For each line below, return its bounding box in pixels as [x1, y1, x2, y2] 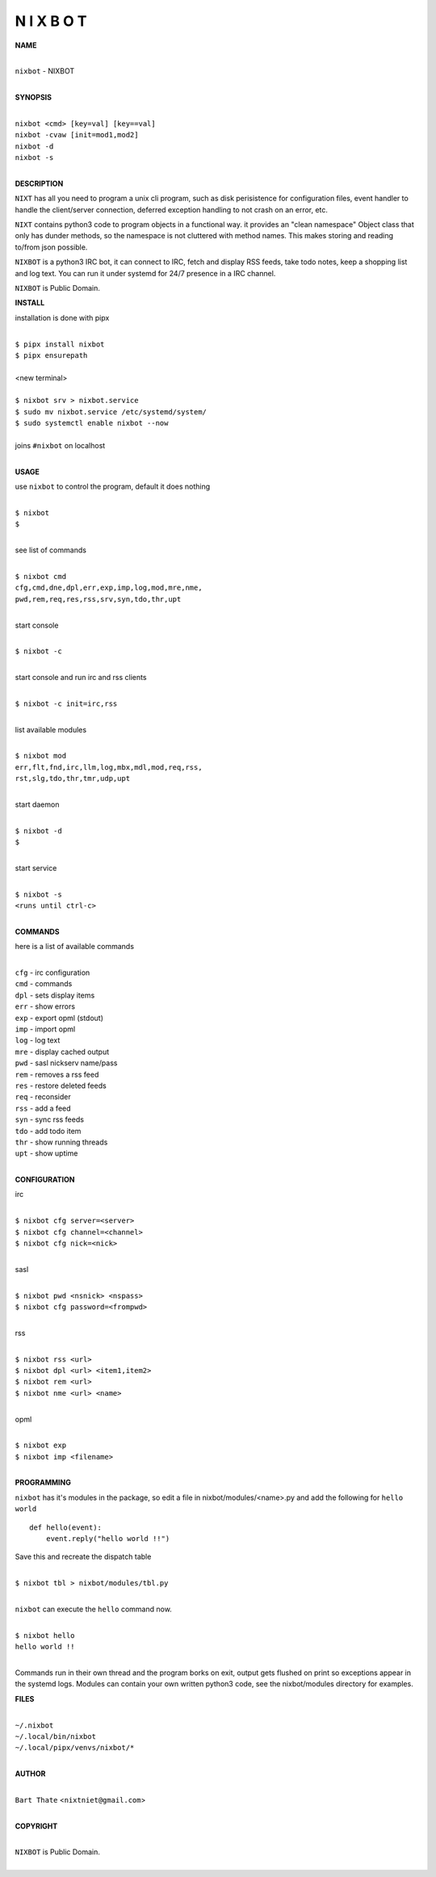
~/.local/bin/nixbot [15, 1732, 97, 1741]
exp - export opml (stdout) [15, 1013, 104, 1022]
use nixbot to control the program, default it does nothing [15, 481, 211, 492]
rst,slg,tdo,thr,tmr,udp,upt [15, 774, 131, 783]
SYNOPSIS [15, 93, 52, 103]
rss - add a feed [15, 1103, 72, 1113]
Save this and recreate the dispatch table [15, 1552, 152, 1562]
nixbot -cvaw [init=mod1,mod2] [15, 130, 139, 140]
